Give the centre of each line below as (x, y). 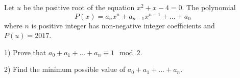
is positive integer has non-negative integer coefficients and (123, 25)
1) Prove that (25, 52)
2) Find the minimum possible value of (65, 69)
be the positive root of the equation (79, 7)
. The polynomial (209, 7)
